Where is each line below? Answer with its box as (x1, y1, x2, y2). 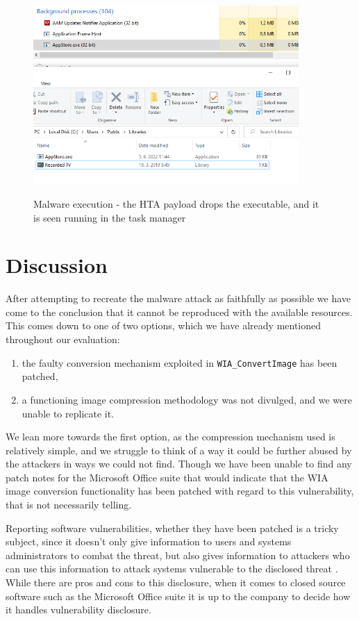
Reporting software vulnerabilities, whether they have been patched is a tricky (6, 520, 339, 535)
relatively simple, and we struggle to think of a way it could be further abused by (6, 442, 352, 457)
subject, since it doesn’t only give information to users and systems (6, 534, 292, 549)
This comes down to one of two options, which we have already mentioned (6, 318, 322, 333)
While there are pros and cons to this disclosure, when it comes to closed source (6, 575, 346, 590)
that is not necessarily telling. (6, 497, 132, 512)
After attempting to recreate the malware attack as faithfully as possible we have (6, 291, 351, 306)
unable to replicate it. (22, 406, 115, 420)
